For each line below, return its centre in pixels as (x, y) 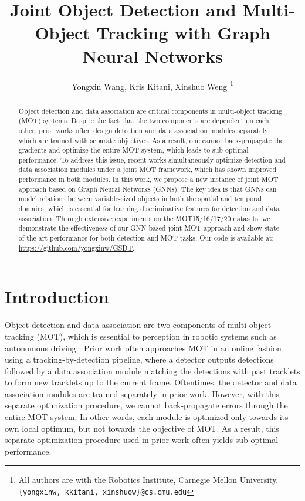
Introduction (57, 297)
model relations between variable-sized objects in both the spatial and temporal (140, 199)
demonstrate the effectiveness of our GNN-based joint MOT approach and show (140, 228)
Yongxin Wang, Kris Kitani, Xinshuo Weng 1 (152, 85)
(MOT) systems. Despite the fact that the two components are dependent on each (144, 121)
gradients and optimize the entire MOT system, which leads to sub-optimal (133, 150)
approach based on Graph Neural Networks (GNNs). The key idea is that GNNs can (148, 189)
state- (273, 228)
